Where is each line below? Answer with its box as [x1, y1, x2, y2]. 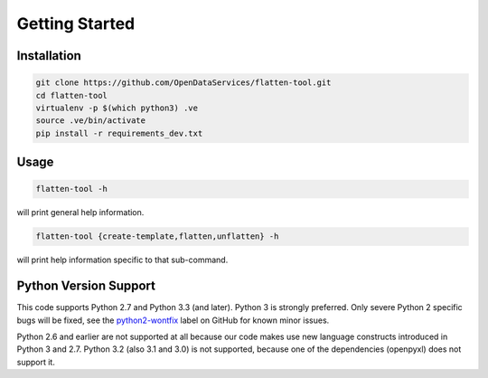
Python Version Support [16, 279, 156, 294]
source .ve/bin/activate [35, 116, 146, 126]
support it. [16, 356, 56, 367]
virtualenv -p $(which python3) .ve [35, 102, 199, 113]
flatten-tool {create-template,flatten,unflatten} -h [35, 232, 279, 241]
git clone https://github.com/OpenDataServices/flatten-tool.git [35, 78, 332, 88]
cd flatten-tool [35, 90, 108, 100]
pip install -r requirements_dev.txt [35, 128, 203, 138]
